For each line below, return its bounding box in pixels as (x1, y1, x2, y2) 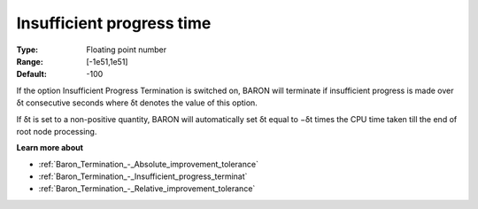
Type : (16, 44, 39, 55)
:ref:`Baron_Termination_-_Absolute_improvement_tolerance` (38, 159, 258, 169)
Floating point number (86, 44, 167, 55)
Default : (16, 69, 48, 80)
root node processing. (16, 126, 97, 136)
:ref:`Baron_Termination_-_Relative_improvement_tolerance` (38, 183, 256, 194)
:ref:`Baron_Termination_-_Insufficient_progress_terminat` (38, 171, 248, 182)
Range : (16, 56, 43, 66)
